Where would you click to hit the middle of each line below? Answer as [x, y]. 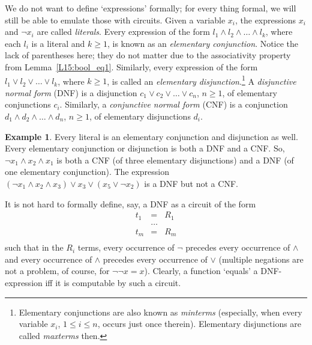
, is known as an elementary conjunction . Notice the [203, 43]
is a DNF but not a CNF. [191, 183]
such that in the [34, 247]
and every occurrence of [49, 259]
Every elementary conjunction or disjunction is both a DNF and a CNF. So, [145, 148]
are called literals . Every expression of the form [123, 32]
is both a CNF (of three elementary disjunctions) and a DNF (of [175, 160]
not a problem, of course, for [57, 271]
